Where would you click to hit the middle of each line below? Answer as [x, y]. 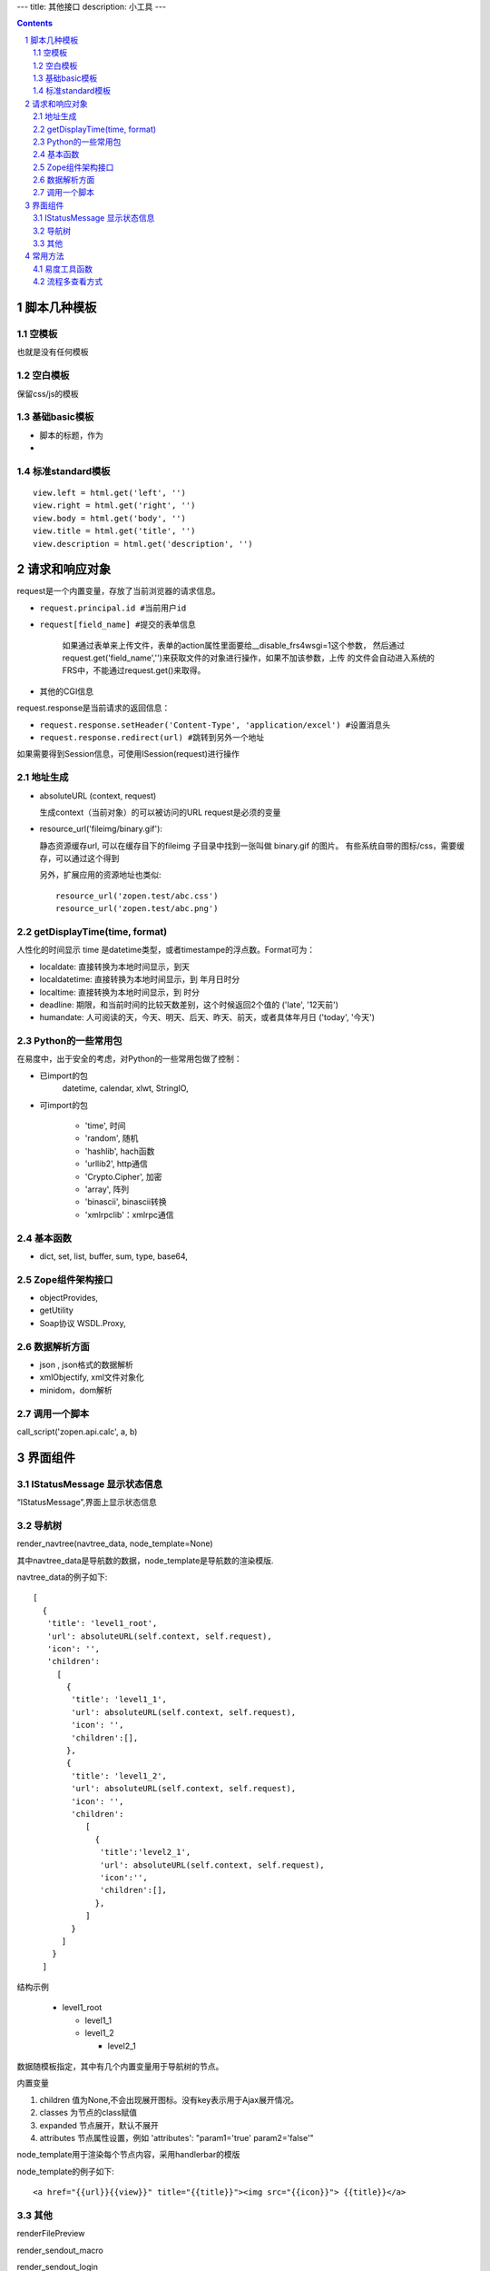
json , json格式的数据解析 [86, 1364]
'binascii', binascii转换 [126, 1202]
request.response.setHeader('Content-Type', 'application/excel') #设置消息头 [215, 725]
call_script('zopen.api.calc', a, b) [77, 1432]
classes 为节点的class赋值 [88, 2113]
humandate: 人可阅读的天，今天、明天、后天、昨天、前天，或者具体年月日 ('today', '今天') [207, 1017]
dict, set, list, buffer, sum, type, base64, [113, 1256]
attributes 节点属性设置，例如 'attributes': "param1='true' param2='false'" [177, 2137]
